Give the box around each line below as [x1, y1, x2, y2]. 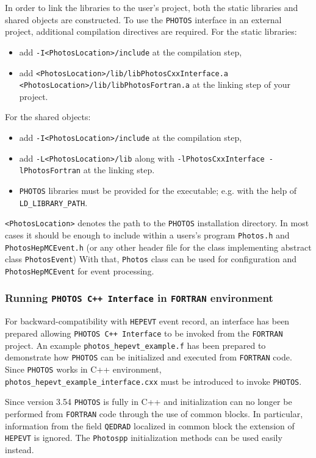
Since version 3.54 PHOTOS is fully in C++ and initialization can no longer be [5, 395, 292, 408]
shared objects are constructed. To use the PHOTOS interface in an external [5, 13, 282, 26]
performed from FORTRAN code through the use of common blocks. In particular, [5, 407, 303, 420]
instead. [5, 443, 34, 456]
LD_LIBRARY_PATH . [19, 196, 88, 209]
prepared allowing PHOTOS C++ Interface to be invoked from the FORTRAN [5, 327, 283, 339]
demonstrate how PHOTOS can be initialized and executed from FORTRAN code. [5, 351, 292, 363]
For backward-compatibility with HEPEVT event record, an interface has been [5, 315, 290, 327]
